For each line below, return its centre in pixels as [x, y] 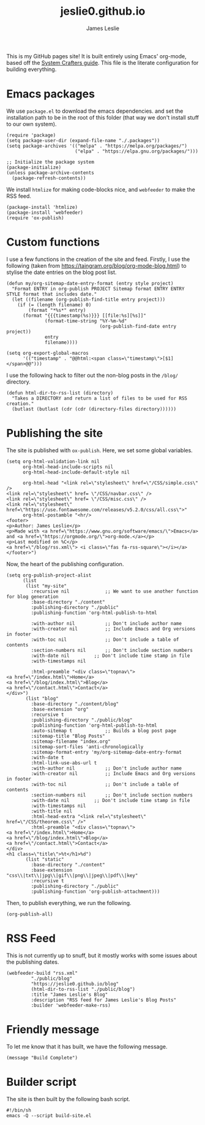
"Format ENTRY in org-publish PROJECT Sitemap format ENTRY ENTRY [98, 289]
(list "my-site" [46, 586]
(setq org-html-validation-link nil [53, 461]
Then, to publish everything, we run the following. [69, 903]
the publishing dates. [33, 962]
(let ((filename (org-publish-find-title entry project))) [89, 299]
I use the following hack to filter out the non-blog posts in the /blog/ [92, 375]
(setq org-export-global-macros [47, 353]
